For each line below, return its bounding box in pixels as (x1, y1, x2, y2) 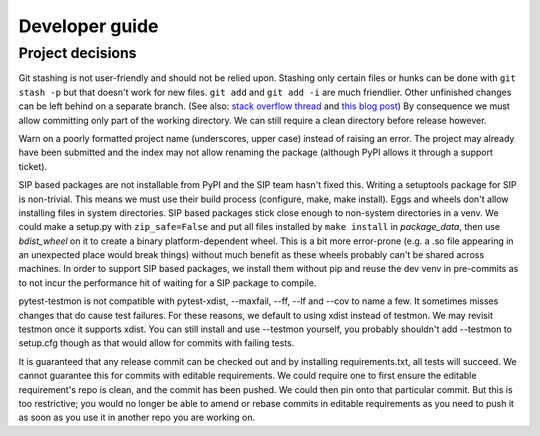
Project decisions (18, 44, 137, 62)
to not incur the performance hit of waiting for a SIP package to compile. (18, 276, 317, 289)
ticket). (18, 160, 48, 172)
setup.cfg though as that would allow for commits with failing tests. (18, 337, 295, 349)
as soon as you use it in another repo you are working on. (18, 411, 255, 424)
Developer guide (18, 15, 159, 37)
